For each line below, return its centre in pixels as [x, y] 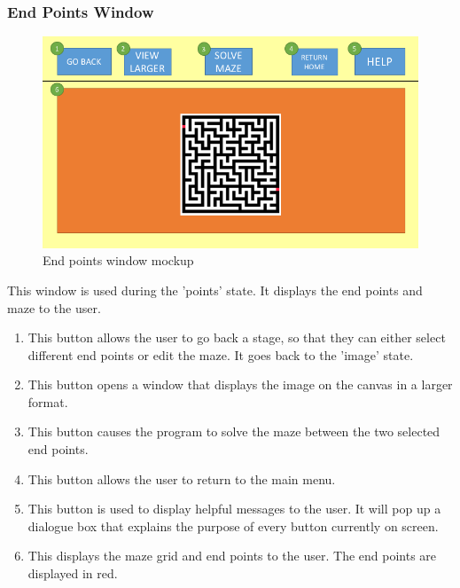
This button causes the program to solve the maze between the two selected [234, 431]
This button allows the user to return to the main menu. [182, 478]
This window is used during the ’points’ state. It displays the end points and [215, 290]
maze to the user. [54, 307]
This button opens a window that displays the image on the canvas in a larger [240, 384]
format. [48, 401]
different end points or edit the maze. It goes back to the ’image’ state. [221, 354]
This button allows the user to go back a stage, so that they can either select [237, 337]
